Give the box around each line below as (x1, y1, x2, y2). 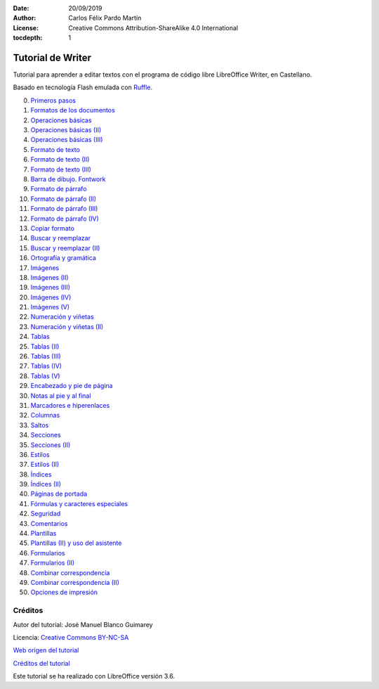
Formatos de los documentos (30, 106, 115, 115)
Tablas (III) (30, 352, 61, 361)
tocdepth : (13, 34, 43, 42)
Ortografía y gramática (30, 254, 96, 262)
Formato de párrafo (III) (30, 205, 98, 213)
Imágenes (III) (30, 283, 70, 292)
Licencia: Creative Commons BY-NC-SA (13, 633, 129, 641)
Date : (13, 4, 29, 12)
